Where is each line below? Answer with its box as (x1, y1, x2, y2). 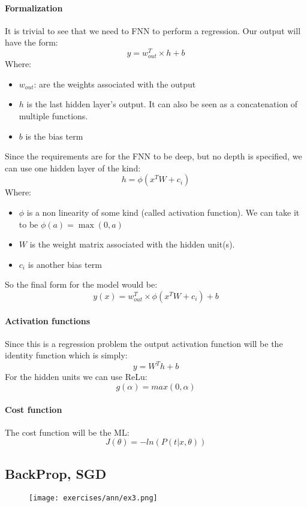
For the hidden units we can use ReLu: (5, 370, 148, 383)
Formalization (5, 1, 63, 14)
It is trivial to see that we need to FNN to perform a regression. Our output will (5, 24, 301, 37)
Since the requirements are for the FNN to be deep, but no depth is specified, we (5, 150, 302, 162)
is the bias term (25, 129, 83, 142)
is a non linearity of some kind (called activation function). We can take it (26, 206, 300, 218)
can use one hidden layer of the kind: (5, 161, 141, 174)
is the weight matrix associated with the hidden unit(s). (29, 238, 235, 251)
